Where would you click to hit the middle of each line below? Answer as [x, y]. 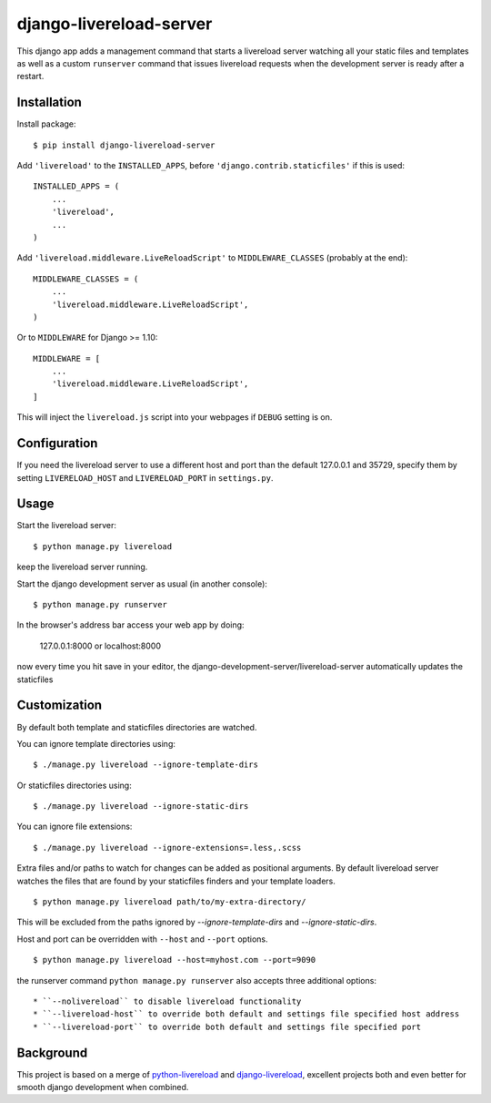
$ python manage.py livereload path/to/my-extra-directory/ [170, 902]
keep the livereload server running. [82, 567]
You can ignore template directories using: [96, 743]
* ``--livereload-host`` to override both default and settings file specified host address [246, 1014]
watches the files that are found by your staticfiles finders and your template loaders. [176, 881]
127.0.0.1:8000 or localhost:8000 [100, 646]
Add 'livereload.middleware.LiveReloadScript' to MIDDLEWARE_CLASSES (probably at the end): [212, 258]
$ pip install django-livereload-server [124, 145]
